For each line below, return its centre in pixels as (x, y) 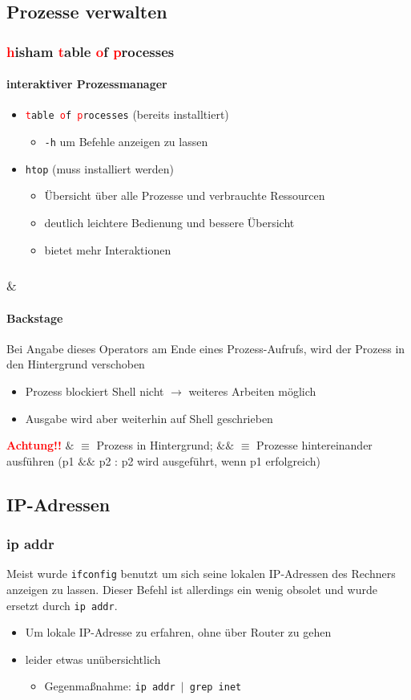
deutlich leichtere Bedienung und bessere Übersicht (169, 222)
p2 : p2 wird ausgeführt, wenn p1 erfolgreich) (210, 460)
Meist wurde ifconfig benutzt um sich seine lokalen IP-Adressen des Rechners (201, 574)
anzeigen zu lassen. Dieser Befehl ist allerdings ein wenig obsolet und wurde (192, 590)
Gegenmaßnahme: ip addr (110, 686)
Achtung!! (34, 445)
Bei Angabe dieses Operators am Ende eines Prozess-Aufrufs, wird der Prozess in (206, 348)
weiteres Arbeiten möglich (252, 391)
